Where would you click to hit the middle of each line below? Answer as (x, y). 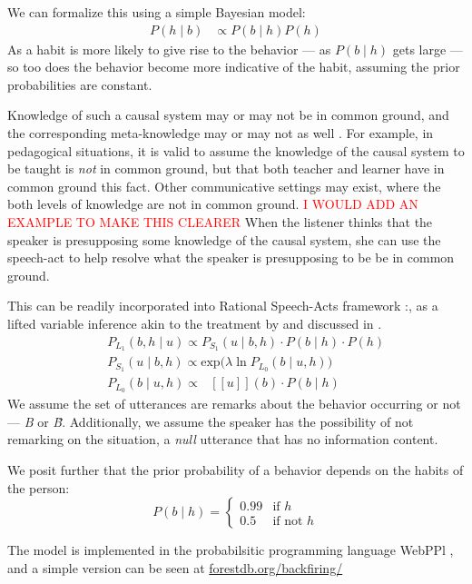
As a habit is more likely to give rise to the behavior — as (169, 49)
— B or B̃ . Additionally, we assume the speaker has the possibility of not (211, 421)
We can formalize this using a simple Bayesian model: (157, 12)
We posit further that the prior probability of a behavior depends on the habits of (236, 469)
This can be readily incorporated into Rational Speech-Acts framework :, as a (223, 306)
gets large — (428, 49)
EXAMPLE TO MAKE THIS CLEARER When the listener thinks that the (220, 221)
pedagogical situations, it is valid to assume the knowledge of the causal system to (236, 150)
